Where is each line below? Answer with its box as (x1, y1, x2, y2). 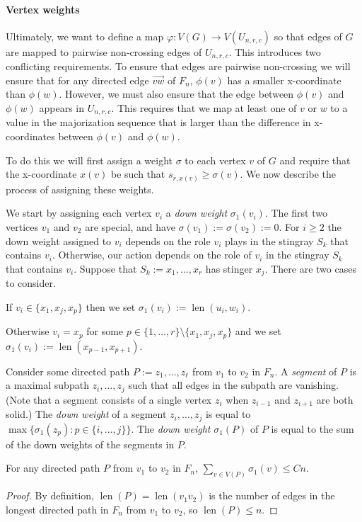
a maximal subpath (6, 378, 89, 392)
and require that (279, 152, 351, 167)
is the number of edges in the (209, 488, 335, 503)
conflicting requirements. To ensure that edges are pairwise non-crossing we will (6, 59, 351, 74)
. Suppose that (74, 261, 137, 276)
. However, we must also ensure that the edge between (59, 86, 294, 101)
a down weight (165, 205, 228, 220)
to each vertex (185, 152, 246, 167)
